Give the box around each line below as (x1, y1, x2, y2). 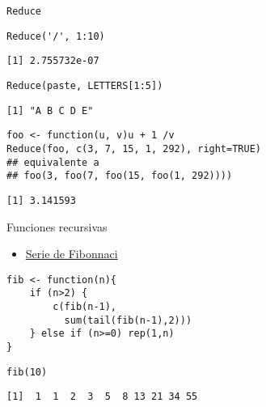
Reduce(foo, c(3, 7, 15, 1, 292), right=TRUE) (6, 142, 261, 155)
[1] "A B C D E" (6, 104, 94, 117)
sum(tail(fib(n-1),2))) (64, 314, 192, 326)
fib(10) (6, 366, 48, 378)
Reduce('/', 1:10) (6, 30, 105, 42)
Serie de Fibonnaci (25, 245, 118, 262)
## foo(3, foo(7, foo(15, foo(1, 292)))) (6, 170, 233, 182)
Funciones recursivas (6, 218, 108, 235)
